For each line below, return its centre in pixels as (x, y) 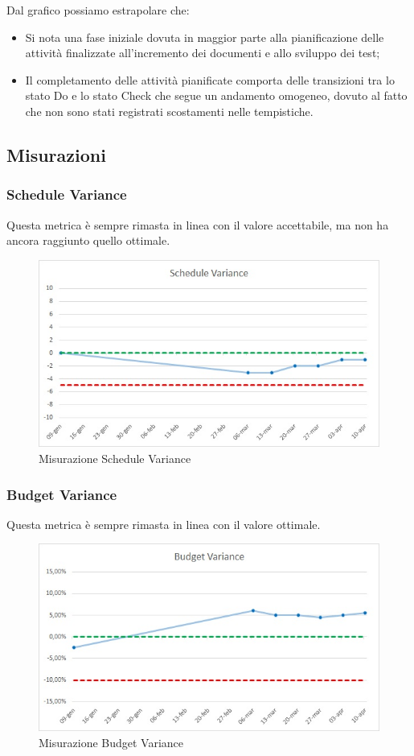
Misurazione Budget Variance (111, 742)
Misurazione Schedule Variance (115, 459)
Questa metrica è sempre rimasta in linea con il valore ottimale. (164, 524)
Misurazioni (56, 154)
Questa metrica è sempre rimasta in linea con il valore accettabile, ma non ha (198, 224)
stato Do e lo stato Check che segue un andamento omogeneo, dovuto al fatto (216, 95)
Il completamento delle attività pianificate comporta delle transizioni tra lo (210, 79)
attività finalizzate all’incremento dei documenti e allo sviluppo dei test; (203, 53)
